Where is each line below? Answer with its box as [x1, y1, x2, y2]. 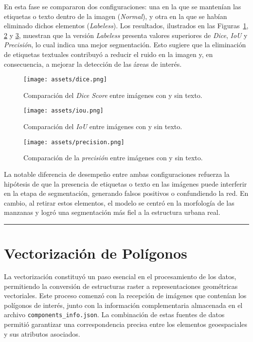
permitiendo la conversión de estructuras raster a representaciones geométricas [4, 281, 238, 291]
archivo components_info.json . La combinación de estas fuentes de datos [4, 309, 225, 320]
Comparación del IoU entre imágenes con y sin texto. [23, 121, 182, 132]
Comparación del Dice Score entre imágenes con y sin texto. [23, 90, 202, 100]
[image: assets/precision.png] [23, 138, 125, 146]
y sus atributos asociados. [4, 328, 80, 339]
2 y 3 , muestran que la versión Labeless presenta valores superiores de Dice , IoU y [4, 30, 248, 40]
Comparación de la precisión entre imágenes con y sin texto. [23, 152, 203, 163]
